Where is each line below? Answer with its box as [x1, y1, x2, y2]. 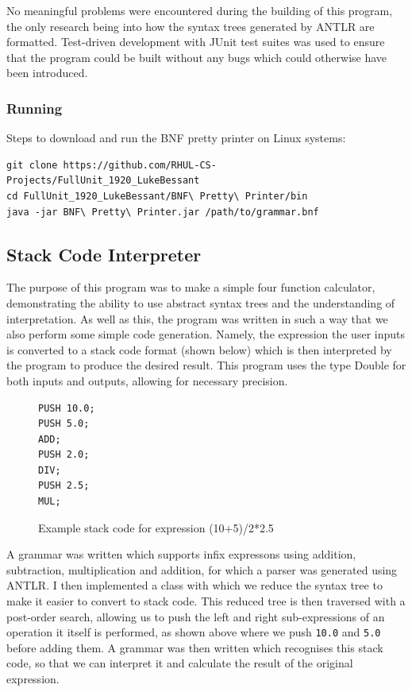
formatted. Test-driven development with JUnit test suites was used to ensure [6, 33, 385, 50]
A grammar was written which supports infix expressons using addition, [6, 546, 356, 562]
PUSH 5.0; [38, 418, 90, 430]
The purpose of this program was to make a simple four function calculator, [6, 279, 375, 296]
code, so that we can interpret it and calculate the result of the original [6, 655, 353, 671]
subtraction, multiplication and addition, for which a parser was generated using [6, 561, 398, 578]
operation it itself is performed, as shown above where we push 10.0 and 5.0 [6, 624, 381, 640]
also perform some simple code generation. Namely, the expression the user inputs [6, 326, 405, 342]
